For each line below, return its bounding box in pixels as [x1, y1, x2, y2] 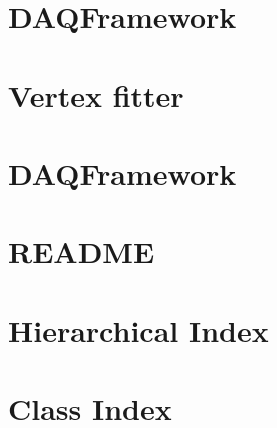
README [8, 231, 155, 272]
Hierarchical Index [8, 309, 269, 350]
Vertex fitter [8, 74, 184, 115]
